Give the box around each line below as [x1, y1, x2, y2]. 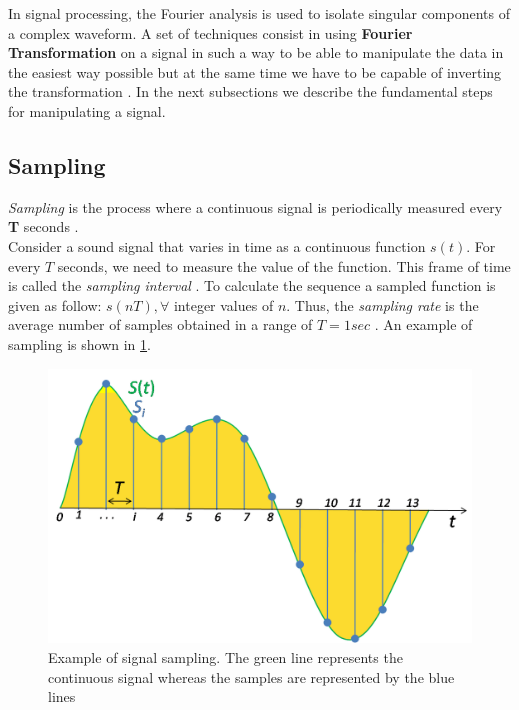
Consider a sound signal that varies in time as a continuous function [8, 235, 426, 256]
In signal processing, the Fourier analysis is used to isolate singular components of [8, 3, 511, 23]
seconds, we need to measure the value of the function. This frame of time [57, 255, 511, 276]
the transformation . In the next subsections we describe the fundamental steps [8, 81, 493, 102]
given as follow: [8, 294, 102, 315]
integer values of [173, 294, 274, 315]
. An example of [374, 314, 473, 335]
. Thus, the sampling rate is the [286, 294, 479, 315]
